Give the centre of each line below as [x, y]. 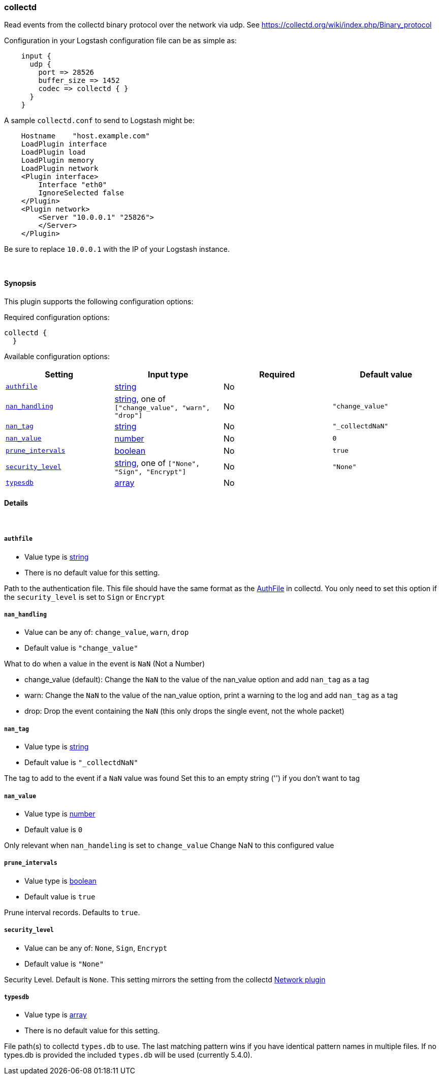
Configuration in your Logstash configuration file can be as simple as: [120, 41]
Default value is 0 [54, 829]
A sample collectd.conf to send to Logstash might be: [99, 121]
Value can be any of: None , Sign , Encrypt [96, 948]
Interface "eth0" [73, 185]
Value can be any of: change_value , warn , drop [107, 632]
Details [16, 503]
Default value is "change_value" [81, 648]
